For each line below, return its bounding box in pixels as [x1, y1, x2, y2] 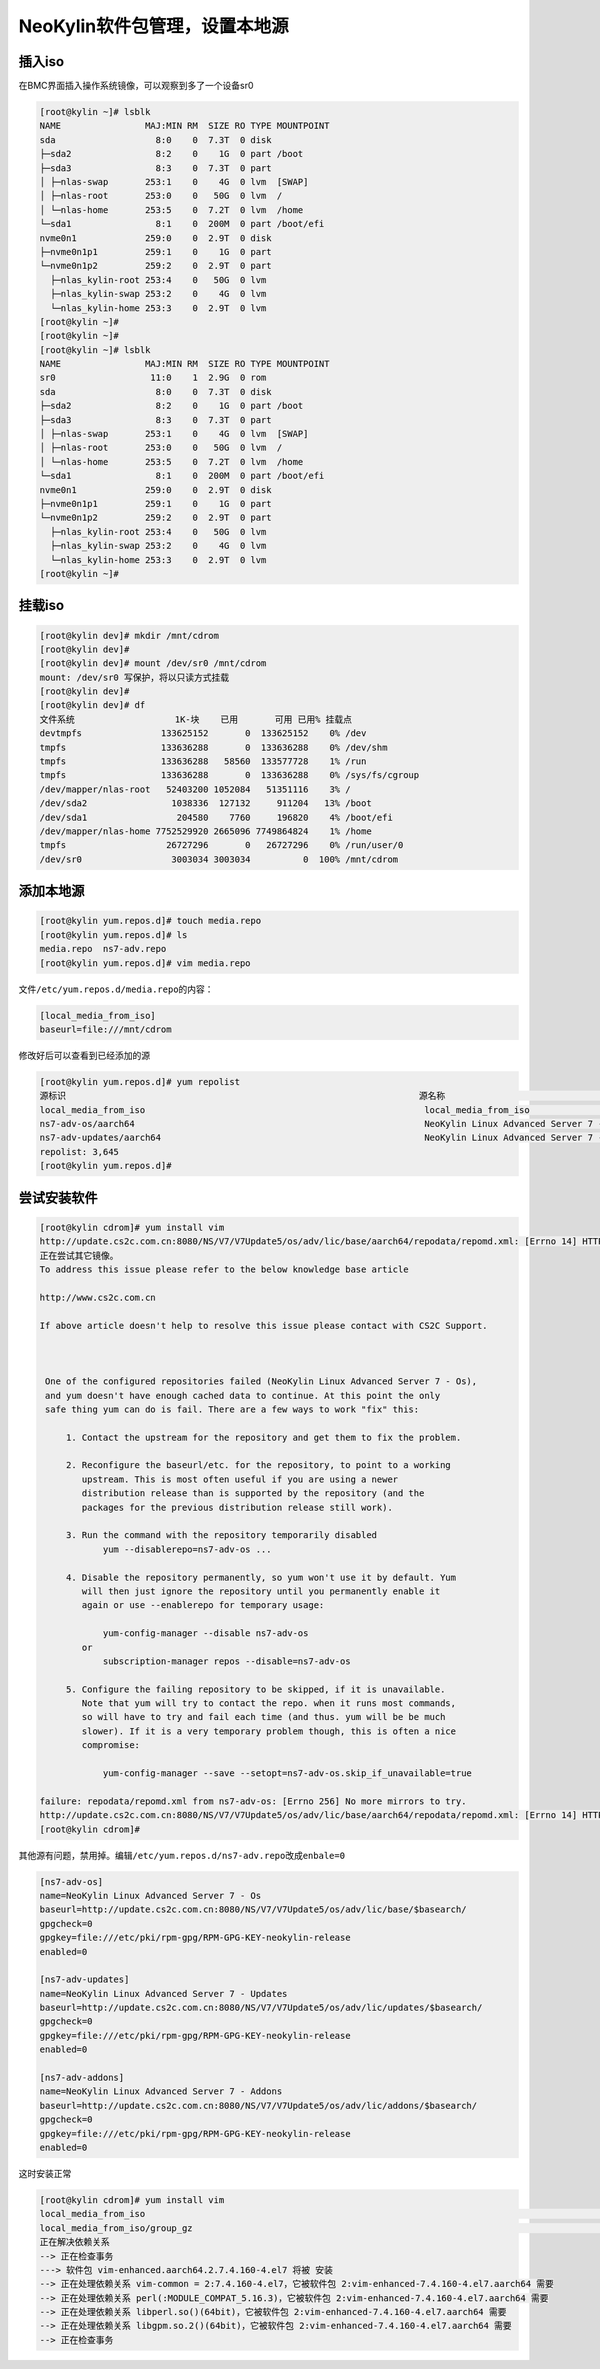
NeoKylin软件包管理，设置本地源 [18, 15, 289, 37]
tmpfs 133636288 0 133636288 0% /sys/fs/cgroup [39, 770, 420, 781]
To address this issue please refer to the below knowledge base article [39, 1263, 409, 1275]
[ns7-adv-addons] [39, 2072, 125, 2084]
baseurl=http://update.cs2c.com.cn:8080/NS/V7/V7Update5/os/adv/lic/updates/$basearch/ [39, 2002, 483, 2014]
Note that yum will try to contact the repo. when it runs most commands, [81, 1698, 457, 1709]
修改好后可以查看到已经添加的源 [18, 1049, 150, 1061]
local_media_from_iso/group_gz [39, 2222, 194, 2234]
